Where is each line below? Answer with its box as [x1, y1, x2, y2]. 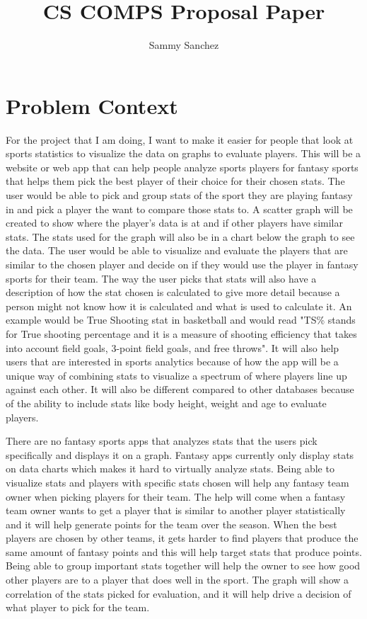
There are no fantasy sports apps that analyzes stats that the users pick [6, 433, 318, 448]
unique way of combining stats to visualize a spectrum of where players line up [6, 368, 347, 382]
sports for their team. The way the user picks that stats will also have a [6, 271, 317, 285]
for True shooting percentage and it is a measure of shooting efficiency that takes [6, 326, 357, 341]
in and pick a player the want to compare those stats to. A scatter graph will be [6, 201, 353, 216]
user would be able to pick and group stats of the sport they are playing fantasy [6, 188, 353, 203]
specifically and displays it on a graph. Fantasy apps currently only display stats [6, 447, 354, 462]
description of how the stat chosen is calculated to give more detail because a [6, 285, 340, 300]
